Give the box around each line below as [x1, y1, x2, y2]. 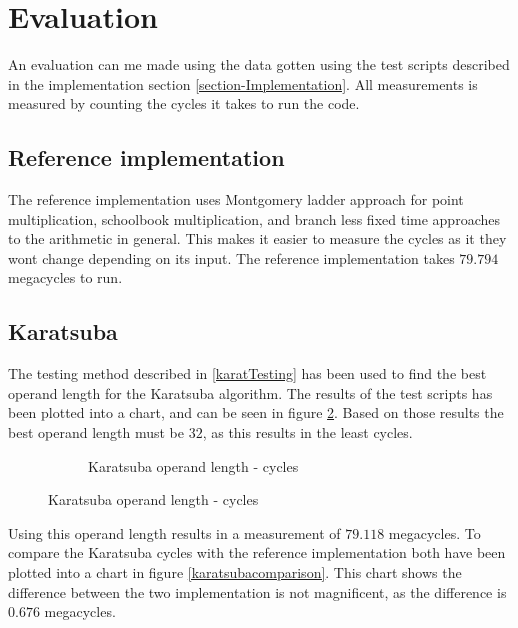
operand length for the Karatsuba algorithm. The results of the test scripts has [8, 382, 493, 403]
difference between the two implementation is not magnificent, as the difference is [8, 581, 507, 602]
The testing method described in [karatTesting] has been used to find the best [8, 363, 487, 384]
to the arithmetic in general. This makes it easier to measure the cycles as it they [8, 228, 507, 249]
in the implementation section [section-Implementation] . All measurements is [8, 73, 478, 94]
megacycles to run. [8, 267, 123, 288]
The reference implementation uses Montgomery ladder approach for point [8, 189, 464, 210]
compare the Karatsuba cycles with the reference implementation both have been [8, 542, 506, 563]
